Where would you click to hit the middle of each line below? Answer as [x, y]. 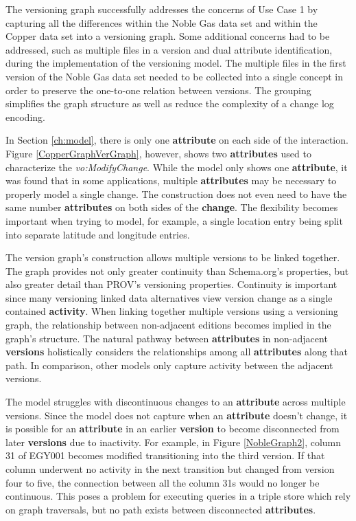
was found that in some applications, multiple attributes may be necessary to [171, 180]
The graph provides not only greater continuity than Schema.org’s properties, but [177, 270]
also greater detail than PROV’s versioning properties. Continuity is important [171, 284]
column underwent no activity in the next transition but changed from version [170, 469]
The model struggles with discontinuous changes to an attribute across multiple [176, 402]
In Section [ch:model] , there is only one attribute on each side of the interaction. [177, 140]
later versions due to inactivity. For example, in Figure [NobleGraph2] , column [174, 442]
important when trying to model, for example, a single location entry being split [174, 220]
